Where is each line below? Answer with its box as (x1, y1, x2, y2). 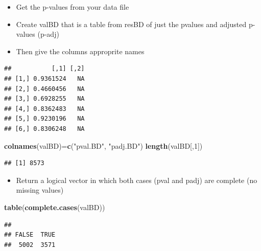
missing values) (16, 185, 64, 195)
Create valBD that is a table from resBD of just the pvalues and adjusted (16, 18, 247, 29)
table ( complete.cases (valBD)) (4, 201, 105, 212)
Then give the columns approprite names (16, 45, 145, 56)
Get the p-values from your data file (16, 2, 129, 12)
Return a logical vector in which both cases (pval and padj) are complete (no (16, 174, 257, 185)
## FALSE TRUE (4, 231, 56, 239)
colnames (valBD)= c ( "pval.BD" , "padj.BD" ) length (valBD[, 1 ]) (4, 140, 203, 151)
